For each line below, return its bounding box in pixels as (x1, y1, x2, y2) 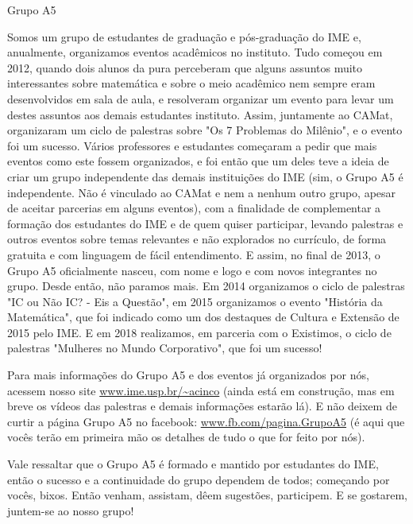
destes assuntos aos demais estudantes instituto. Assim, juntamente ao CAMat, (7, 106, 393, 122)
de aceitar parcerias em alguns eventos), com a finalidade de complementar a (7, 200, 381, 216)
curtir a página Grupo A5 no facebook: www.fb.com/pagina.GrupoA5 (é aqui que (7, 413, 405, 429)
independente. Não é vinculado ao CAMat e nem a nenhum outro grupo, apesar (7, 184, 396, 200)
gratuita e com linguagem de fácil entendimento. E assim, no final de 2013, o (7, 246, 380, 262)
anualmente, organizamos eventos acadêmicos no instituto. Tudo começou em (7, 44, 383, 60)
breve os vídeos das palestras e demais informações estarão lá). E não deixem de (7, 398, 397, 414)
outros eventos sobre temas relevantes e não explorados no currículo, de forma (7, 231, 387, 247)
